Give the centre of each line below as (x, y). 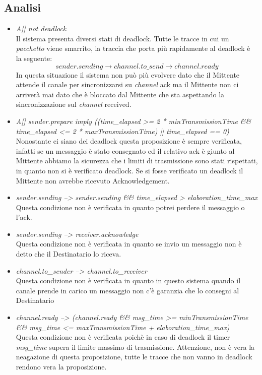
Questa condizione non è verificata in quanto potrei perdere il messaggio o (130, 207)
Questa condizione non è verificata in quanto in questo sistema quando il (128, 280)
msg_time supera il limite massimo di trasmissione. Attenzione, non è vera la (135, 347)
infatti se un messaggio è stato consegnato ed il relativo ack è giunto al (125, 150)
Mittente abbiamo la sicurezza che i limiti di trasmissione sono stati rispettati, (137, 161)
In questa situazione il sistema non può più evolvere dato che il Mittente (128, 74)
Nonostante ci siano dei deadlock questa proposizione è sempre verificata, (129, 141)
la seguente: (34, 58)
